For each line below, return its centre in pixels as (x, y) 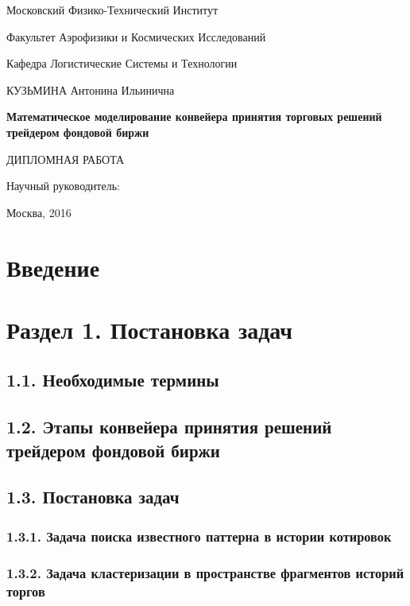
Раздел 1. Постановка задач (150, 329)
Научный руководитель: (63, 186)
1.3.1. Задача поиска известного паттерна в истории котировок (199, 536)
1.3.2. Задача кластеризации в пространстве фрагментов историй (205, 572)
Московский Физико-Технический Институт (112, 10)
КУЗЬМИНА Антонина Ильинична (91, 89)
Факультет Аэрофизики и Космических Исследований (136, 36)
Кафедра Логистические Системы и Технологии (122, 63)
